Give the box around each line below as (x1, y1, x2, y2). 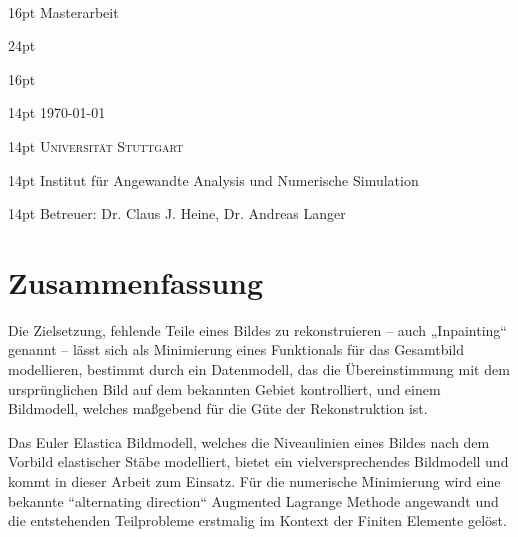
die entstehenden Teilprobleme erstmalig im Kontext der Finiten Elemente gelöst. (8, 510, 507, 531)
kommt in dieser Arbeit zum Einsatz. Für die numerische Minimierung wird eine (8, 471, 501, 492)
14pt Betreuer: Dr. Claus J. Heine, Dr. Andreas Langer (8, 203, 346, 224)
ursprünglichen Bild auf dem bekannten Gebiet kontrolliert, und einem (8, 378, 441, 399)
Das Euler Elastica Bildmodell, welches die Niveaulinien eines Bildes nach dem (8, 431, 490, 452)
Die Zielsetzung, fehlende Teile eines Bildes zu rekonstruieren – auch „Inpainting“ (8, 319, 507, 340)
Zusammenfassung (8, 261, 264, 302)
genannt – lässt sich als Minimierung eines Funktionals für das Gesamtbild (8, 339, 465, 360)
